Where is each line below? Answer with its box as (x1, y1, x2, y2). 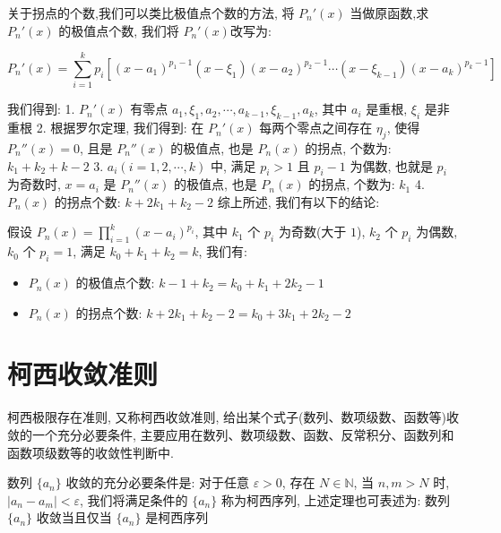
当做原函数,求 (350, 4, 429, 21)
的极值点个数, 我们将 (58, 21, 179, 39)
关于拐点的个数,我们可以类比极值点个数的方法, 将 (7, 4, 295, 21)
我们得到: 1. (7, 99, 75, 118)
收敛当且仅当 (36, 508, 112, 527)
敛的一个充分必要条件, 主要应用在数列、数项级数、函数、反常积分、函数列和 (7, 425, 454, 443)
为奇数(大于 (278, 222, 347, 241)
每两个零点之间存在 (259, 118, 373, 137)
